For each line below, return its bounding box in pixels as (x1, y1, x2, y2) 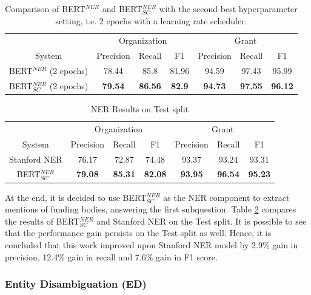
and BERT (102, 2, 142, 15)
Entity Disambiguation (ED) (5, 276, 147, 291)
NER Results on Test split (90, 103, 189, 115)
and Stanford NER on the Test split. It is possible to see (96, 214, 307, 227)
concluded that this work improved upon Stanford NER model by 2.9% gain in (5, 238, 298, 251)
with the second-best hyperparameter (159, 2, 298, 15)
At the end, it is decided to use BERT (5, 191, 147, 203)
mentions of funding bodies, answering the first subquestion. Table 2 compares (5, 203, 296, 215)
